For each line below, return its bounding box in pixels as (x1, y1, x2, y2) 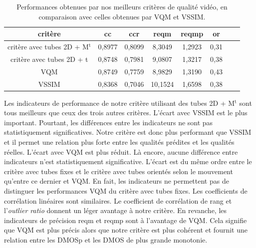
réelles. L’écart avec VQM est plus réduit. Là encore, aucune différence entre (4, 146, 238, 157)
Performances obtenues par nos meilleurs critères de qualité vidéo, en (16, 1, 228, 11)
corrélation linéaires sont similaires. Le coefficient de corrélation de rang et (4, 195, 232, 206)
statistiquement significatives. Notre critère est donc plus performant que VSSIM (4, 127, 252, 137)
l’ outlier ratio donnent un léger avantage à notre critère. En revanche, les (4, 205, 227, 216)
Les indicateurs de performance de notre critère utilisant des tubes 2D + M (4, 97, 235, 108)
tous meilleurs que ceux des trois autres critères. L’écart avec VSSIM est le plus (4, 107, 248, 118)
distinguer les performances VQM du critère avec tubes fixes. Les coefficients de (4, 186, 248, 196)
